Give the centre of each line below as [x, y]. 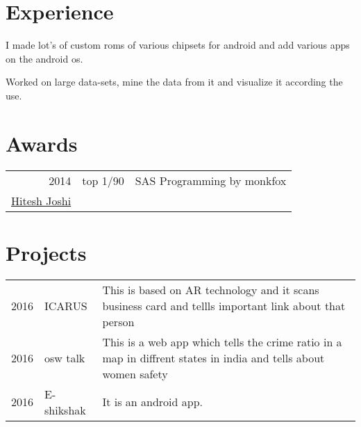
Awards [42, 143]
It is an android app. [153, 402]
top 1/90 [103, 180]
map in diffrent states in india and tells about [213, 357]
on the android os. [44, 58]
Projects [46, 252]
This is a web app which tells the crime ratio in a [222, 341]
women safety [135, 373]
